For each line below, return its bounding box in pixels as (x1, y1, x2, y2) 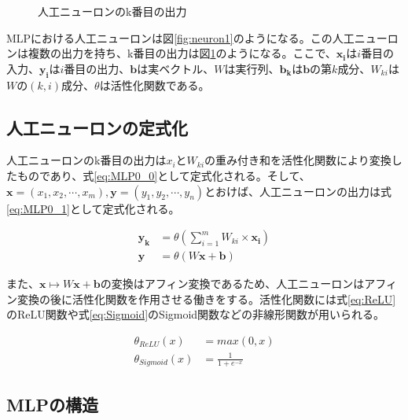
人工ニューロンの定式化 (6, 115, 188, 139)
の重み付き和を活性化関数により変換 (204, 152, 391, 168)
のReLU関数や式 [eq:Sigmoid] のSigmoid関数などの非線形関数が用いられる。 (6, 306, 385, 322)
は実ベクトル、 (137, 60, 215, 76)
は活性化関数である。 (99, 76, 210, 93)
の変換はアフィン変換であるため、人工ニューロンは (100, 275, 365, 292)
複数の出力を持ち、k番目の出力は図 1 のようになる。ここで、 (28, 45, 336, 61)
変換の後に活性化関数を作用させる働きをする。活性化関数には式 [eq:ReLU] (17, 290, 396, 307)
